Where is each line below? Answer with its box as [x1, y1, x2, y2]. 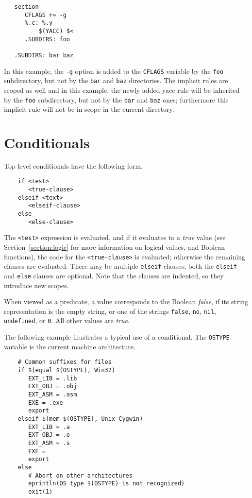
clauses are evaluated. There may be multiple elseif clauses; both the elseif [4, 261, 237, 271]
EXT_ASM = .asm [28, 391, 77, 398]
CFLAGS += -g [24, 11, 67, 18]
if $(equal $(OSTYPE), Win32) [17, 367, 116, 374]
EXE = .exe [28, 399, 63, 406]
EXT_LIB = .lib [28, 375, 77, 382]
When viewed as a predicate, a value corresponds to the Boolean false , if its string [4, 296, 249, 307]
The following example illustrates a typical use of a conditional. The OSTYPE [4, 332, 230, 342]
